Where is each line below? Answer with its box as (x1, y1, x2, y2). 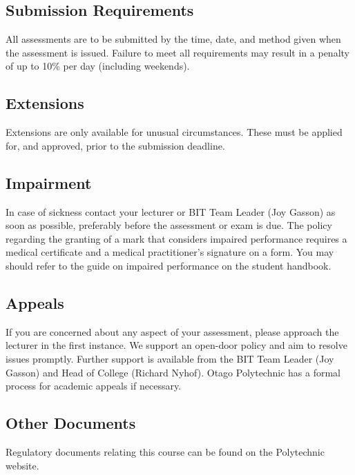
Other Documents (6, 412, 136, 434)
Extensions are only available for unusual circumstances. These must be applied (6, 125, 343, 139)
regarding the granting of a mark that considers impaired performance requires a (6, 231, 347, 245)
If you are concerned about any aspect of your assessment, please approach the (6, 324, 339, 338)
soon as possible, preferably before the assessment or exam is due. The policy (6, 218, 332, 232)
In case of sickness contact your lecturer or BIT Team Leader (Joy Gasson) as (6, 204, 336, 219)
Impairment (6, 172, 92, 193)
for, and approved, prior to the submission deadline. (6, 138, 225, 152)
